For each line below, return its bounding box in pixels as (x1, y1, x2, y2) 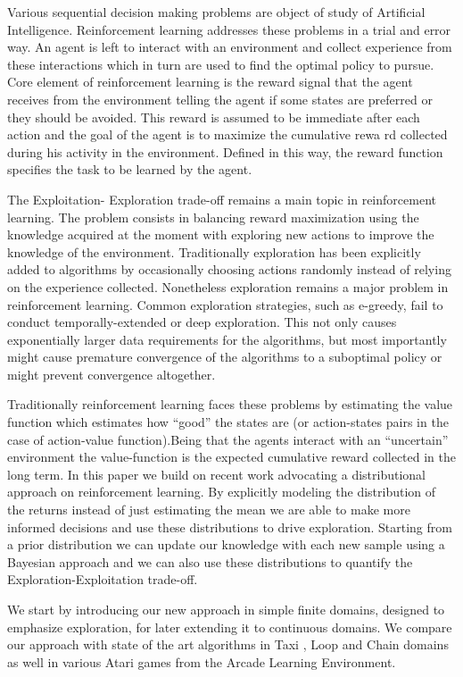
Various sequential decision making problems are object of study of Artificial (7, 3, 426, 21)
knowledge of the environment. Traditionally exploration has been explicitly (7, 242, 421, 261)
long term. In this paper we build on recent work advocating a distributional (7, 464, 426, 483)
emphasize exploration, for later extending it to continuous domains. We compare (7, 617, 452, 636)
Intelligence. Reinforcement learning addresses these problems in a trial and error (7, 20, 451, 38)
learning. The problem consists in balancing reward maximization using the (7, 207, 419, 226)
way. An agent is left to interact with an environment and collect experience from (7, 38, 452, 56)
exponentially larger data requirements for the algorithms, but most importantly (7, 330, 447, 348)
